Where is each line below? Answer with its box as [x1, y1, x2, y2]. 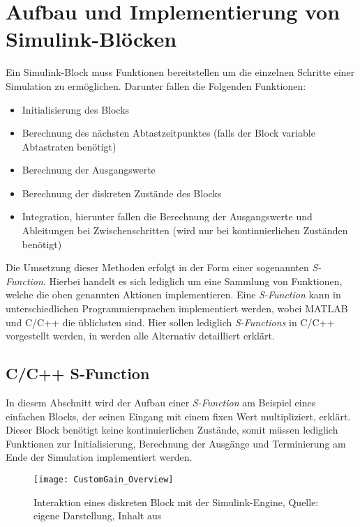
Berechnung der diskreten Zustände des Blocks [22, 185, 222, 200]
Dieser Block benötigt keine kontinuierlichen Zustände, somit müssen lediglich [6, 422, 338, 437]
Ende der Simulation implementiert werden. [6, 450, 193, 464]
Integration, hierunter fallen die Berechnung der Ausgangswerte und [22, 209, 313, 224]
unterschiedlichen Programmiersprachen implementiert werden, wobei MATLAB [6, 301, 348, 316]
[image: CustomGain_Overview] [33, 474, 174, 484]
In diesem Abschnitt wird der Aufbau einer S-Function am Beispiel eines [6, 395, 316, 410]
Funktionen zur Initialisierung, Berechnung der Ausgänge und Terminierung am [6, 436, 346, 450]
